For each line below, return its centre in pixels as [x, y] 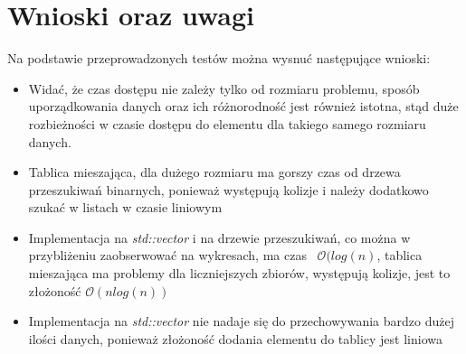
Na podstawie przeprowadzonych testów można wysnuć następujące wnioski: [219, 58]
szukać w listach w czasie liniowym [125, 207]
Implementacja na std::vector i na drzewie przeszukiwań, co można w [219, 237]
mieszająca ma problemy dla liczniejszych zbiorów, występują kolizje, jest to [239, 273]
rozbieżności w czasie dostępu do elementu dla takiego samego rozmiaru [227, 123]
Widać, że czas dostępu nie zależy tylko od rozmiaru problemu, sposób [224, 88]
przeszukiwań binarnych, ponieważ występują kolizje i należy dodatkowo [228, 189]
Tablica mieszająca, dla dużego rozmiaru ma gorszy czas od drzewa [214, 172]
